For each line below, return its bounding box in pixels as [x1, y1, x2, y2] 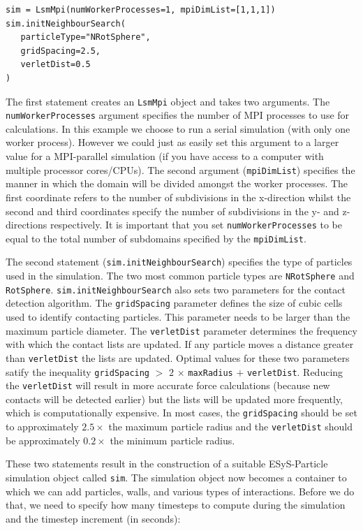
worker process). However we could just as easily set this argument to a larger [6, 135, 339, 150]
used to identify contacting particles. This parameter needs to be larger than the [6, 310, 350, 324]
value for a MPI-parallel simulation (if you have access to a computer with [6, 149, 324, 163]
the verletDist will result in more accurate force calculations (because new [6, 378, 330, 393]
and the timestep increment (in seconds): [6, 511, 181, 525]
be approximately [6, 432, 80, 447]
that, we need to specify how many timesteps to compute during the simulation [6, 497, 346, 512]
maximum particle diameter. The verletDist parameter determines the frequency [6, 323, 357, 337]
